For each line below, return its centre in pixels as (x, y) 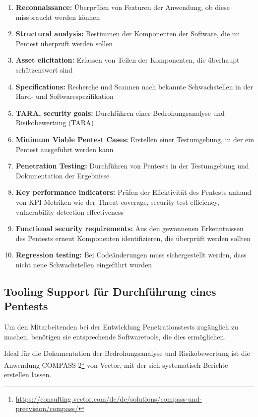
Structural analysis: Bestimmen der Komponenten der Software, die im (128, 34)
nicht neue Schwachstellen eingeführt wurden (84, 264)
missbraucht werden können (58, 17)
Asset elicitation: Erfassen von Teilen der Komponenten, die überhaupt (128, 60)
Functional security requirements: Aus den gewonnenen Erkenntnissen (129, 228)
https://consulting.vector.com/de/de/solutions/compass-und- (109, 398)
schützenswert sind (44, 69)
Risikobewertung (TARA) (55, 123)
